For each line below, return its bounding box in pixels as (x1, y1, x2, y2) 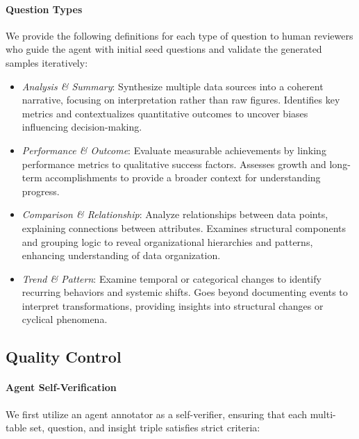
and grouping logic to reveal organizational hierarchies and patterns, (22, 234, 313, 249)
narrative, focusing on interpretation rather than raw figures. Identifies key (22, 92, 340, 107)
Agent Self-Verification (6, 380, 117, 395)
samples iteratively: (6, 55, 88, 69)
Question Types (6, 1, 83, 16)
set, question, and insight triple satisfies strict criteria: (29, 420, 260, 435)
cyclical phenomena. (22, 312, 108, 326)
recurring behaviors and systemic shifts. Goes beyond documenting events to (22, 285, 348, 299)
